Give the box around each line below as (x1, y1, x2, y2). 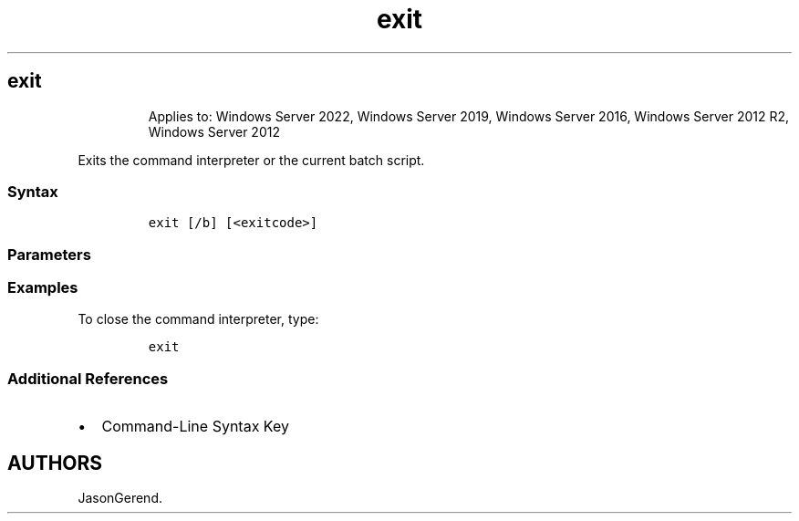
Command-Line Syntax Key (101, 417, 289, 436)
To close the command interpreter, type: (78, 311, 319, 328)
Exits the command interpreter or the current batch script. (78, 151, 425, 168)
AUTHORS (7, 451, 103, 474)
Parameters (7, 245, 91, 264)
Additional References (7, 369, 169, 388)
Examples (7, 278, 78, 297)
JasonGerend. (78, 490, 162, 506)
